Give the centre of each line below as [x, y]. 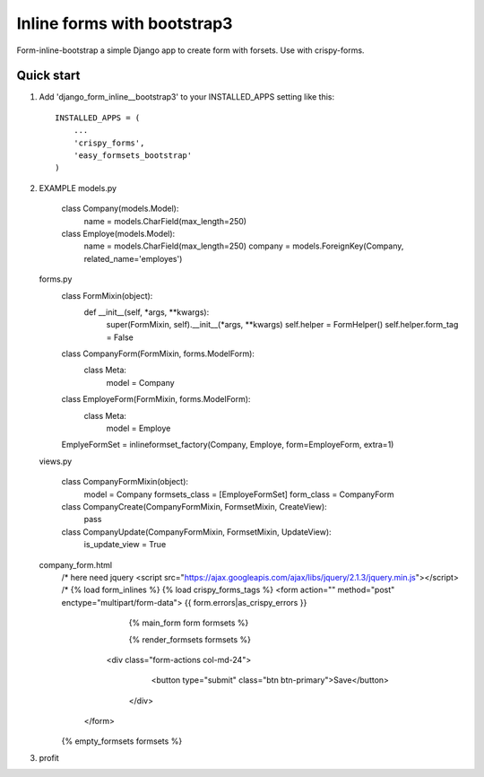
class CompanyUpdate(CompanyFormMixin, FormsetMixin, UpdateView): [196, 532]
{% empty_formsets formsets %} [122, 741]
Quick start [48, 76]
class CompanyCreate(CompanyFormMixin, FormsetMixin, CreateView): [194, 506]
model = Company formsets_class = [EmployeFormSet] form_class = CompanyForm [239, 494]
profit [49, 757]
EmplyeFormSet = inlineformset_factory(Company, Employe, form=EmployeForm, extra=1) [228, 445]
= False [120, 337]
